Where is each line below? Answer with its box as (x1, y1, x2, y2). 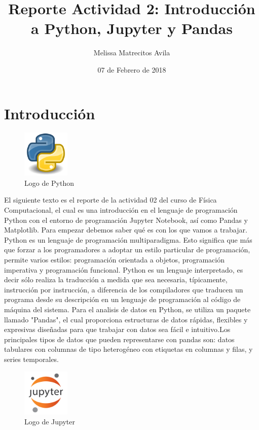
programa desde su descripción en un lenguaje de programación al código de (4, 294, 241, 305)
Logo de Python (24, 177, 75, 188)
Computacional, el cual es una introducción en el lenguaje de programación (4, 205, 238, 215)
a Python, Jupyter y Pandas (31, 18, 233, 39)
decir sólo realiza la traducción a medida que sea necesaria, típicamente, (4, 274, 228, 285)
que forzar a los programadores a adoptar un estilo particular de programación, (4, 244, 250, 255)
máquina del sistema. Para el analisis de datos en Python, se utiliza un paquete (4, 304, 251, 314)
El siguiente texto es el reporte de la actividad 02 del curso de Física (4, 194, 217, 205)
